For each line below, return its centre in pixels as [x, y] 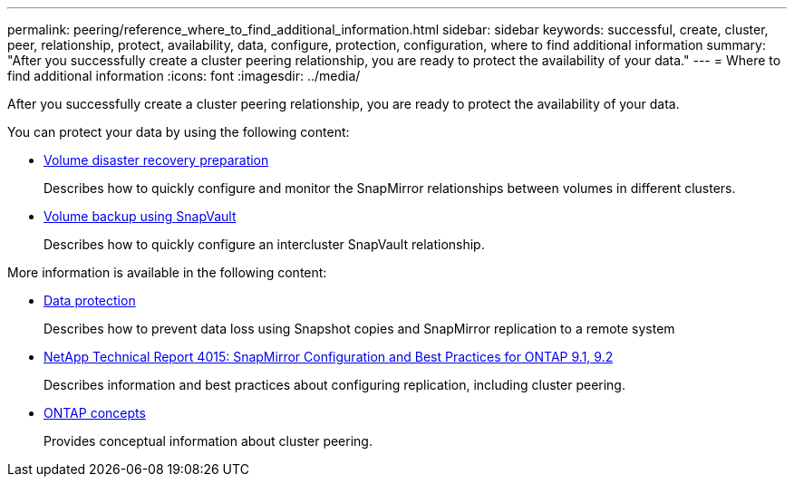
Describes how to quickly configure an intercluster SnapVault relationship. [264, 244]
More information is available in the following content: [167, 272]
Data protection [90, 300]
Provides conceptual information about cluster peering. [208, 441]
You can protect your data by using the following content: [179, 132]
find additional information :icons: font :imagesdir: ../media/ [184, 76]
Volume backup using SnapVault [140, 216]
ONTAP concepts [95, 413]
